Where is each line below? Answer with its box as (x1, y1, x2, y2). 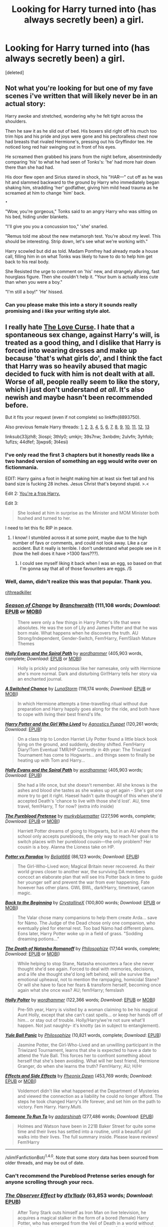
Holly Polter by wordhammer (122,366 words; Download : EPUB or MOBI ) (5, 997, 156, 1003)
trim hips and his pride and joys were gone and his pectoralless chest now (5, 133, 158, 139)
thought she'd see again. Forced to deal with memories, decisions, (17, 966, 155, 972)
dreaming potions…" (17, 936, 59, 942)
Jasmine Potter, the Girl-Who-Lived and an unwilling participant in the (17, 1042, 161, 1048)
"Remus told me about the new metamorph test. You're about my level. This (5, 233, 161, 239)
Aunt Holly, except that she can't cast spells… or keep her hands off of (17, 1012, 163, 1018)
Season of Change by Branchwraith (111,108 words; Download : (5, 602, 161, 608)
